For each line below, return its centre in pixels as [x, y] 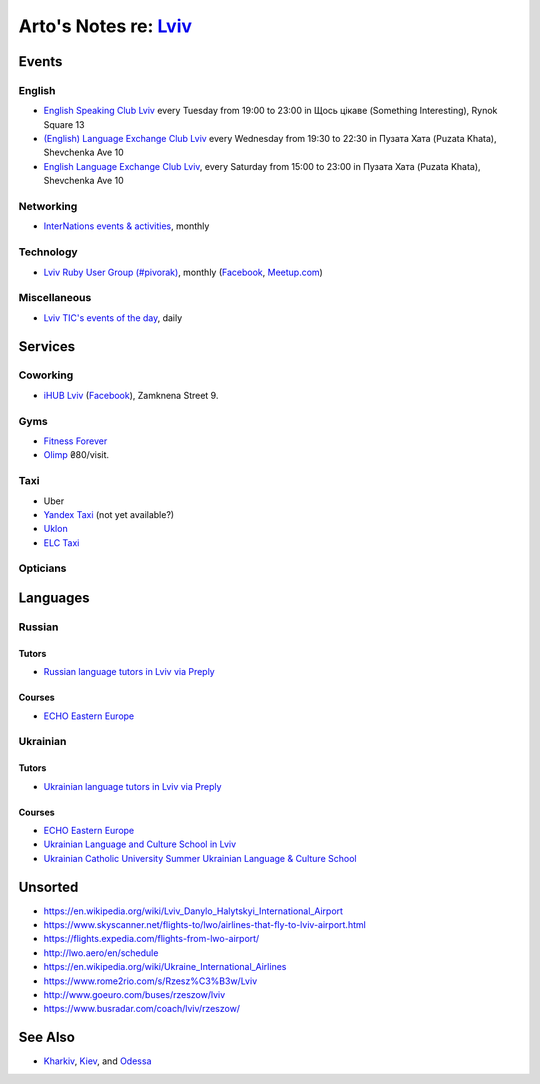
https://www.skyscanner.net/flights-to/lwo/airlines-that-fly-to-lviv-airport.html [205, 925]
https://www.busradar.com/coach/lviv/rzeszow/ [141, 1009]
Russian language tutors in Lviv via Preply [129, 672]
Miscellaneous [55, 298]
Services [47, 346]
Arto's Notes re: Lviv [105, 26]
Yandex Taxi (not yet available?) [109, 514]
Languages [54, 598]
